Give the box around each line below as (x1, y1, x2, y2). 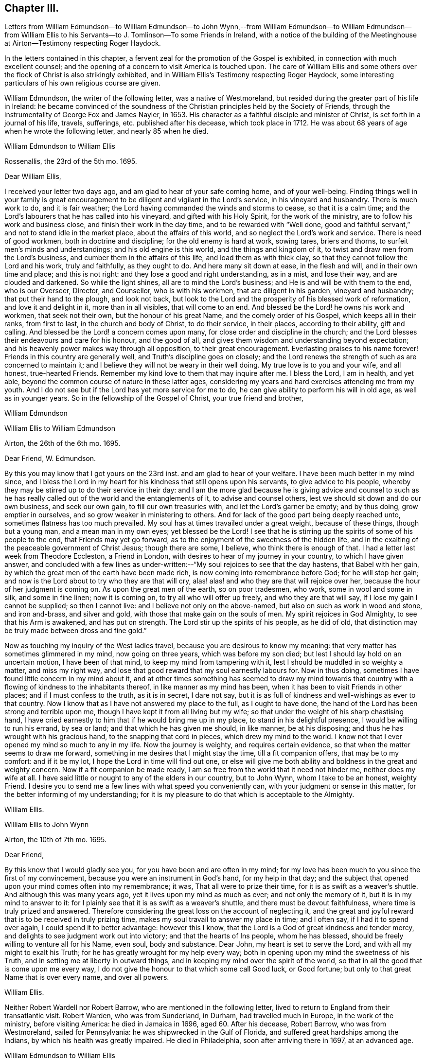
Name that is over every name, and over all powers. (4, 973, 169, 982)
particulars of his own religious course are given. (4, 79, 160, 88)
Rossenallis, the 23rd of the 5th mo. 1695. (4, 157, 137, 166)
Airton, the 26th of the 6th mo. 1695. (4, 439, 121, 448)
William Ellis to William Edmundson (4, 424, 115, 433)
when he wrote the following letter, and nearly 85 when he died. (4, 127, 209, 136)
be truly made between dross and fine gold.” (4, 626, 147, 635)
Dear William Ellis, (4, 172, 61, 181)
